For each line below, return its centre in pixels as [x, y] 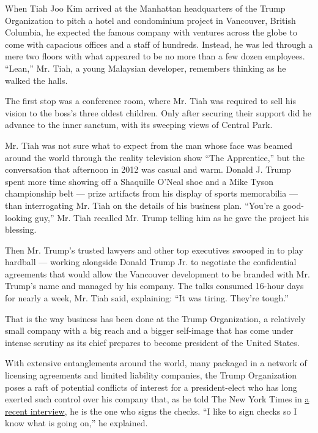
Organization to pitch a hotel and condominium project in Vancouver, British [150, 20]
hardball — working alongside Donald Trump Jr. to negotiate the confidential [151, 262]
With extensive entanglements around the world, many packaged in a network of [156, 363]
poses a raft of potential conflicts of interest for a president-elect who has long [151, 387]
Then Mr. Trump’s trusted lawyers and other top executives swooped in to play [154, 250]
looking [19, 217]
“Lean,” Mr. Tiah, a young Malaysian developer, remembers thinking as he [146, 68]
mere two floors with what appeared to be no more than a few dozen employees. [155, 56]
